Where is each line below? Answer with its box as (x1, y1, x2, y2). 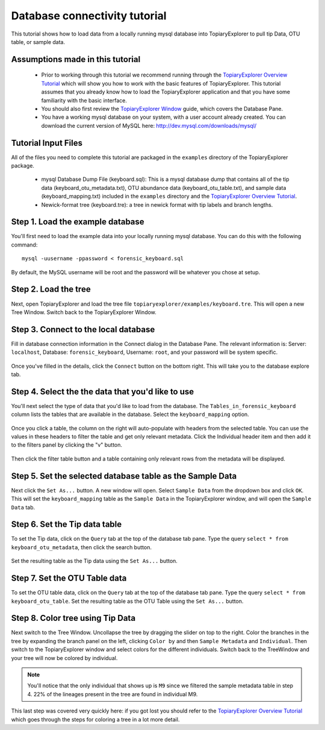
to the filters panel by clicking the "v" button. (11, 441, 123, 448)
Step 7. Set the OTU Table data (11, 573, 127, 584)
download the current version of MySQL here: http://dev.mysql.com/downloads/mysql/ (41, 122, 257, 129)
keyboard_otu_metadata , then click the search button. (11, 543, 152, 551)
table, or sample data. (11, 38, 66, 45)
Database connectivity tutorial (11, 9, 167, 22)
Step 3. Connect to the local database (11, 324, 155, 335)
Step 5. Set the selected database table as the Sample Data (11, 471, 237, 481)
